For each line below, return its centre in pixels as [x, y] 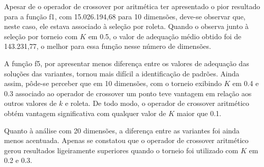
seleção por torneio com [41, 36]
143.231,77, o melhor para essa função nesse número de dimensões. [108, 46]
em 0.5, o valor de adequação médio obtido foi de [165, 36]
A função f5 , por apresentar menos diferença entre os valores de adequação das [127, 63]
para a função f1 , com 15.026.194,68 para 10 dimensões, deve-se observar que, [125, 16]
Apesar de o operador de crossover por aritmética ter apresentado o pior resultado [132, 6]
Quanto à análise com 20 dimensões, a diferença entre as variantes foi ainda [122, 130]
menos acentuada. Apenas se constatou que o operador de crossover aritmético [126, 140]
